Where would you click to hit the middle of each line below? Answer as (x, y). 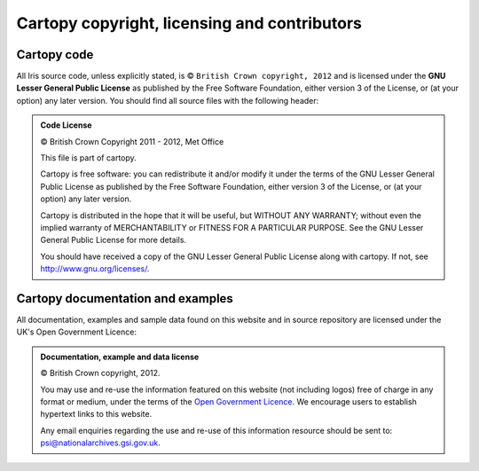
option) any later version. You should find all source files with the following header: (168, 100)
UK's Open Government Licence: (77, 332)
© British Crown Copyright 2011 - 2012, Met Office (132, 141)
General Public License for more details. (113, 240)
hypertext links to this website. (96, 414)
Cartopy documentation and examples (125, 298)
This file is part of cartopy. (88, 158)
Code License (66, 125)
